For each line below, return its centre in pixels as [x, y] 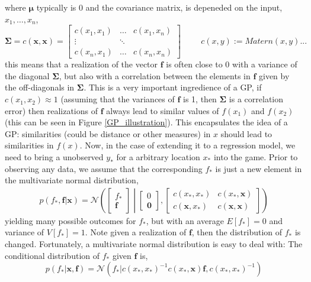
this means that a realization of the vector [81, 64]
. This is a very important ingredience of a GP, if [173, 87]
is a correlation [256, 99]
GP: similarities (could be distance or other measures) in [108, 133]
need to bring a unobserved [54, 157]
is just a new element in [259, 168]
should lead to [246, 133]
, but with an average [185, 220]
